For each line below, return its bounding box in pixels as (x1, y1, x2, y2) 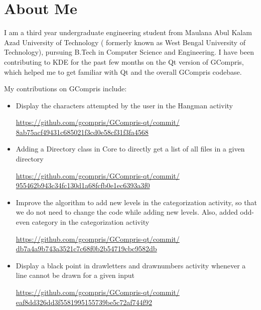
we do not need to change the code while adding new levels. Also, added (16, 207, 238, 217)
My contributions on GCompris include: (4, 83, 127, 94)
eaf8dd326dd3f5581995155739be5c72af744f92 (16, 296, 152, 307)
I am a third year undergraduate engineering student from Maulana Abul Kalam (4, 27, 252, 38)
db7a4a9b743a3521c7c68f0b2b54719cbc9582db (16, 243, 157, 254)
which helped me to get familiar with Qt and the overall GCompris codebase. (4, 66, 242, 77)
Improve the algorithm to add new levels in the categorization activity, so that (16, 197, 257, 207)
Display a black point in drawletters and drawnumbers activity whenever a (16, 260, 246, 270)
